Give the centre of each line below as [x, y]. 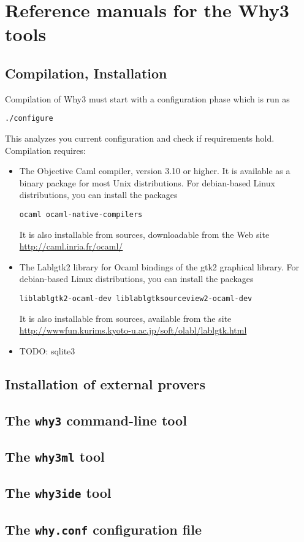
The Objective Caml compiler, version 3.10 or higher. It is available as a [155, 171]
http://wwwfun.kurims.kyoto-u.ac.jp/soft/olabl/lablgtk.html [133, 330]
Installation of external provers [105, 384]
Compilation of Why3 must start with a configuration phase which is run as [147, 98]
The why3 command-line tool [96, 420]
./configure [29, 119]
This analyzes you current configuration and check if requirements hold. [140, 138]
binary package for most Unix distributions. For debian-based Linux [147, 182]
